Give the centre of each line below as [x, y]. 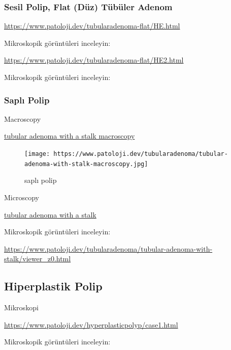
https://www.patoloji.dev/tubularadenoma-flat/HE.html [92, 26]
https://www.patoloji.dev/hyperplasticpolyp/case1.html [91, 324]
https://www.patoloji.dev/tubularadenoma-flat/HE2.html [94, 60]
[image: [37, 154]
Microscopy [22, 197]
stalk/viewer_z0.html [38, 259]
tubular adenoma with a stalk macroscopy [70, 136]
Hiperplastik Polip [53, 286]
